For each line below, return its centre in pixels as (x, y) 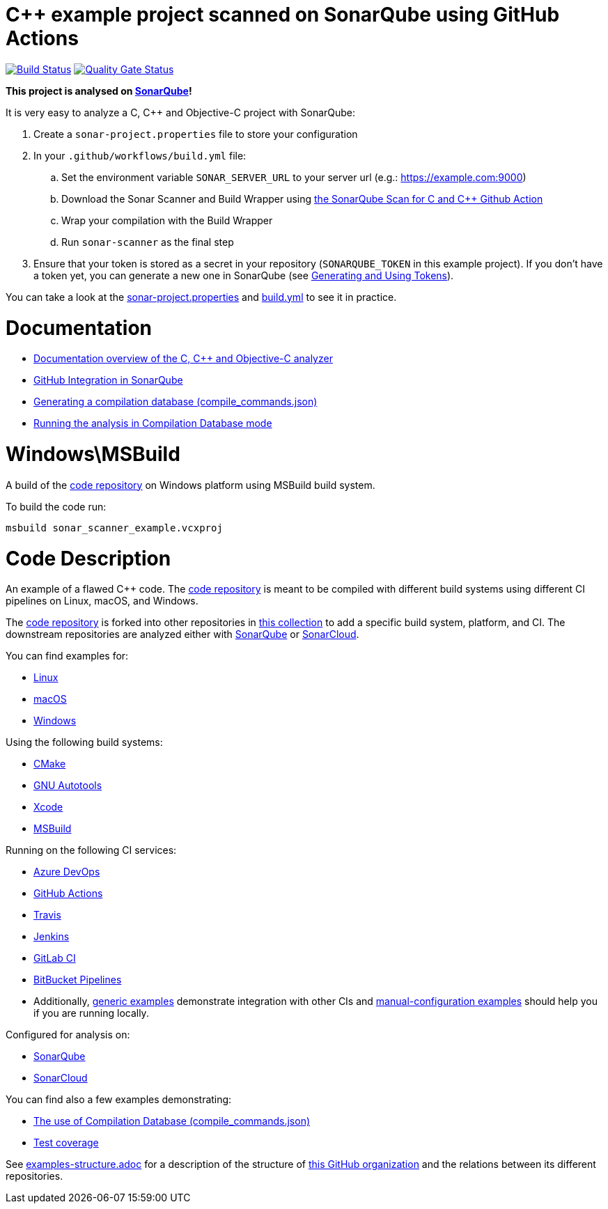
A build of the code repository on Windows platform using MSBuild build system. (190, 485)
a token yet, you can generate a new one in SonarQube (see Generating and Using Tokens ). (244, 275)
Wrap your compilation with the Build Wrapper (167, 220)
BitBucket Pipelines (78, 980)
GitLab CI (55, 958)
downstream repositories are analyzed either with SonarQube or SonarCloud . (182, 634)
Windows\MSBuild (93, 454)
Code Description (88, 558)
